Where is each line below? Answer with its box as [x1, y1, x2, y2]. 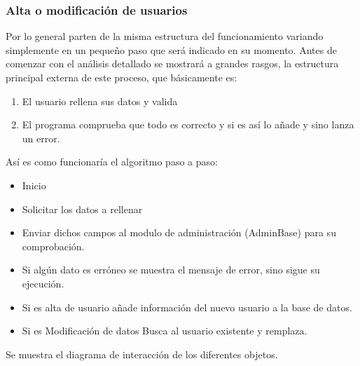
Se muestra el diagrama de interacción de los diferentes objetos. [6, 346, 278, 361]
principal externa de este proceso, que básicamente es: [6, 70, 237, 84]
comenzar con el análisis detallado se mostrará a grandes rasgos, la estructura [6, 56, 339, 71]
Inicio [22, 177, 46, 192]
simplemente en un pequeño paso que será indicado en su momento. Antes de [6, 42, 337, 57]
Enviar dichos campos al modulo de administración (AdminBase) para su [22, 225, 336, 240]
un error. [22, 130, 60, 145]
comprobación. [22, 238, 85, 253]
